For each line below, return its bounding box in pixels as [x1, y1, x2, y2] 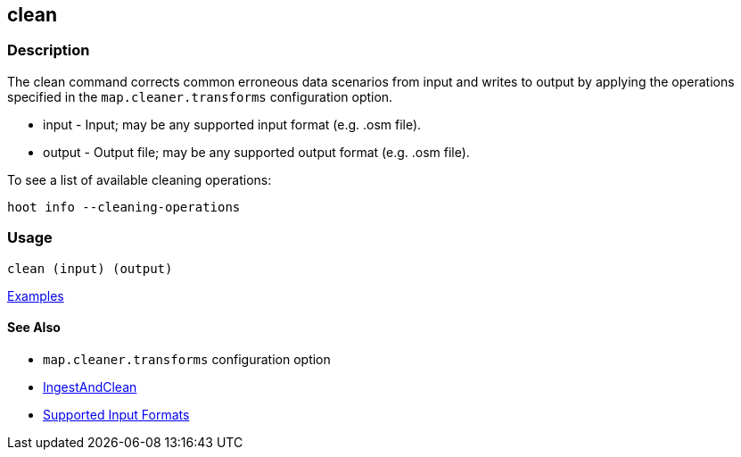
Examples [7, 287, 64, 303]
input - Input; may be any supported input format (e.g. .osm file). [43, 116, 422, 132]
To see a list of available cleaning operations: [7, 171, 272, 187]
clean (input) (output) [7, 261, 173, 276]
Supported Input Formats [43, 406, 190, 422]
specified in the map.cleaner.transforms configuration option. [7, 88, 393, 104]
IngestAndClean [43, 378, 137, 395]
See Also [7, 320, 61, 336]
